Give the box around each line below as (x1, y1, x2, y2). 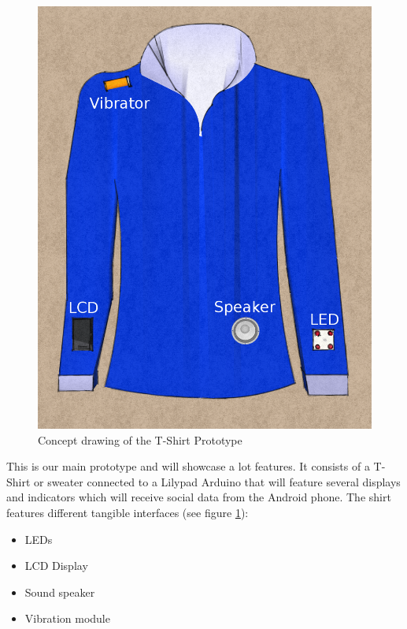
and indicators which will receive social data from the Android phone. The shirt (6, 489, 391, 505)
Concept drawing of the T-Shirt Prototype (38, 431, 242, 448)
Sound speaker (24, 583, 95, 600)
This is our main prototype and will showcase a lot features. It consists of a (6, 458, 370, 475)
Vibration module (24, 610, 110, 627)
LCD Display (24, 557, 88, 574)
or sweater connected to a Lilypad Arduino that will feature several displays (34, 473, 401, 489)
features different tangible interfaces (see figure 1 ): (6, 504, 249, 520)
